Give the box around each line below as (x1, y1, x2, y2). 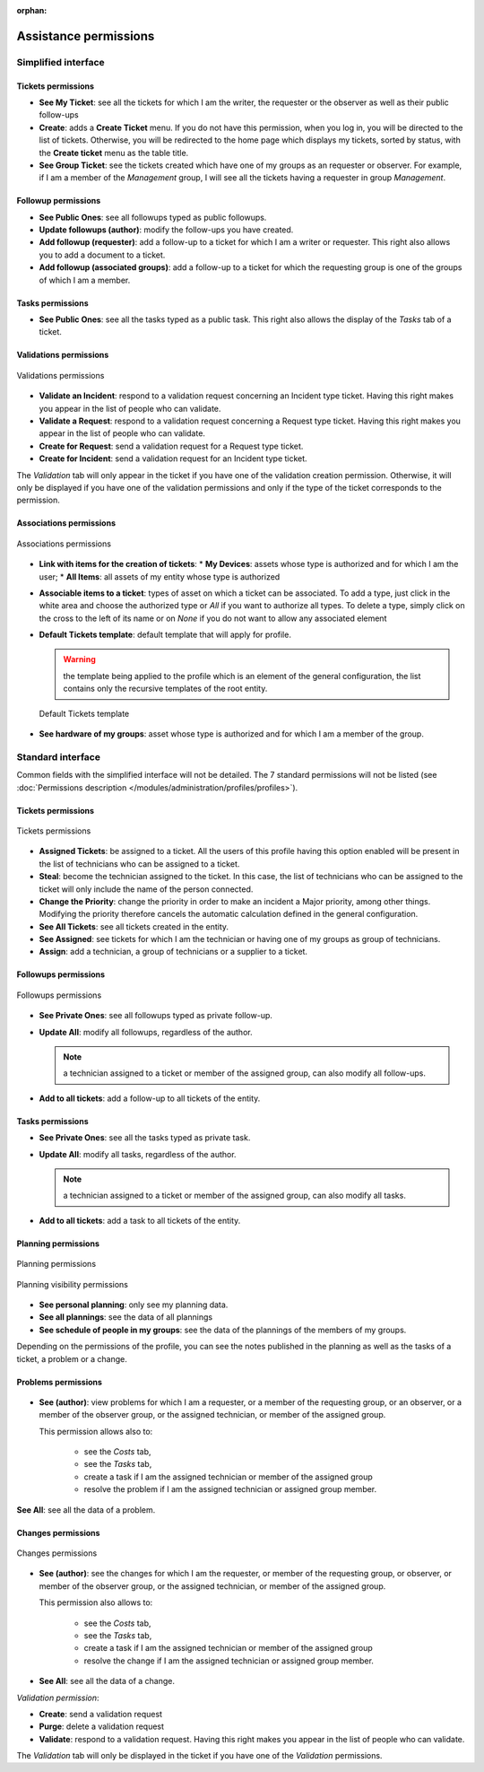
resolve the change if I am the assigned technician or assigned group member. (83, 1655, 374, 1666)
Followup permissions (16, 196, 101, 206)
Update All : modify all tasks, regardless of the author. (39, 1148, 237, 1159)
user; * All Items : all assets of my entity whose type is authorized (39, 571, 281, 582)
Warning (63, 654, 96, 665)
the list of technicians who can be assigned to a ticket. (39, 858, 240, 869)
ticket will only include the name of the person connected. (39, 884, 254, 895)
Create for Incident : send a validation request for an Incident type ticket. (39, 453, 308, 464)
